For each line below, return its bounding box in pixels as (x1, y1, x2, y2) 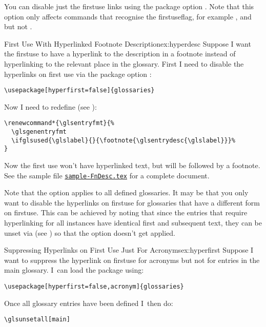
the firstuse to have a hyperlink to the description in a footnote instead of (4, 48, 236, 59)
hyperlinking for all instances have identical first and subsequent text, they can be (4, 217, 262, 228)
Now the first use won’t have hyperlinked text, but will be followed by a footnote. (4, 160, 260, 171)
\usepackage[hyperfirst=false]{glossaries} (4, 87, 155, 94)
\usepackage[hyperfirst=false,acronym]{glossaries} (4, 283, 184, 291)
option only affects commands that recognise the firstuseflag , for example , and (4, 11, 252, 22)
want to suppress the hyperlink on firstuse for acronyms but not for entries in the (4, 254, 260, 265)
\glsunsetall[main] (4, 316, 70, 323)
